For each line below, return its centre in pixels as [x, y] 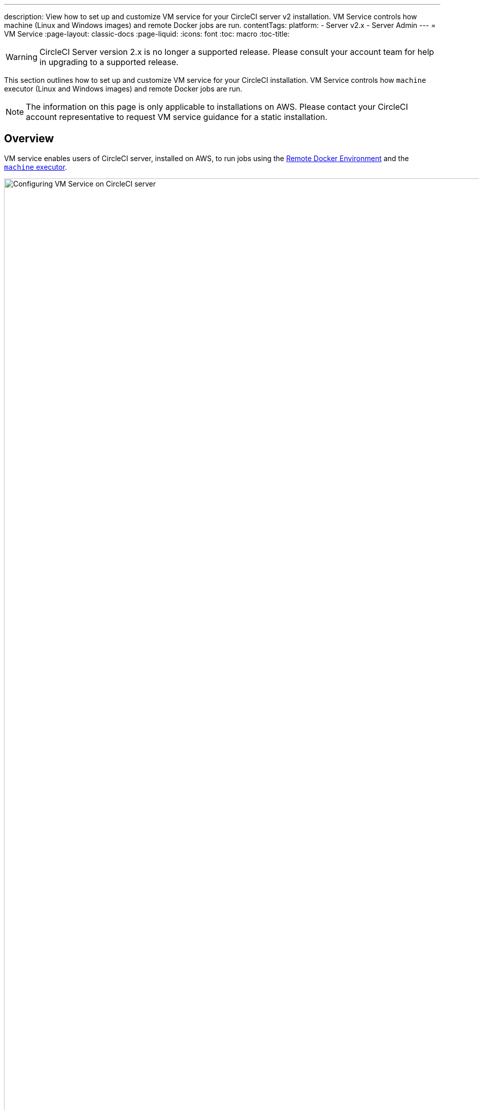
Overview [29, 139]
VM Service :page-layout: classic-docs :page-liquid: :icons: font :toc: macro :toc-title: [147, 34]
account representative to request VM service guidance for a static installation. [177, 117]
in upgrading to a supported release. [109, 62]
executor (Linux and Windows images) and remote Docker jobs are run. [123, 89]
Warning [22, 57]
